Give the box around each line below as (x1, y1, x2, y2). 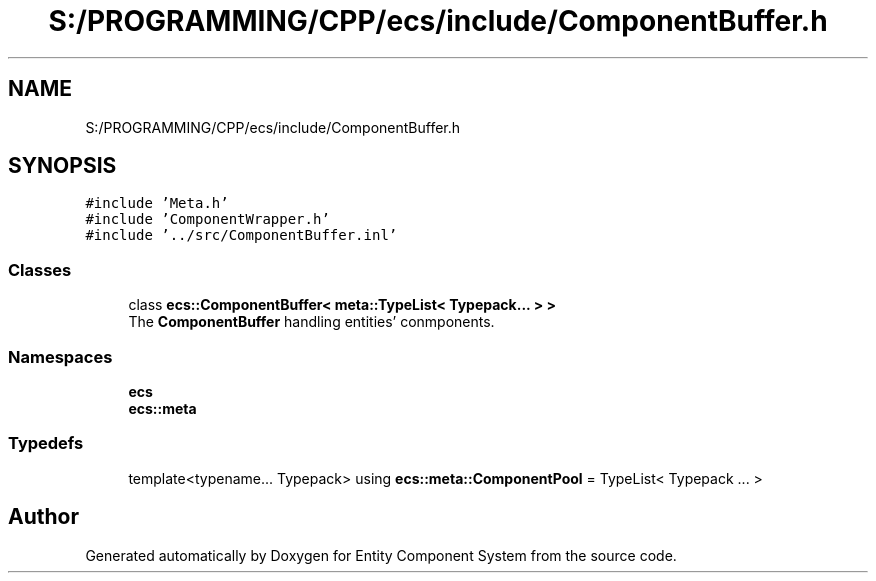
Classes (8, 259, 72, 280)
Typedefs (8, 433, 84, 454)
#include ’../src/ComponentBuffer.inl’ (85, 227, 398, 244)
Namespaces (8, 346, 113, 367)
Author (8, 504, 79, 530)
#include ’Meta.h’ (85, 195, 229, 212)
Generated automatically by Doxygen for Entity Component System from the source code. (85, 546, 677, 564)
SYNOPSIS (8, 153, 117, 179)
